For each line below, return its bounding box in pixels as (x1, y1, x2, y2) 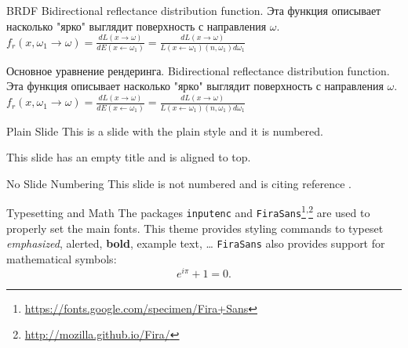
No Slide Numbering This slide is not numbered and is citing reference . (6, 175, 352, 191)
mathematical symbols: (6, 250, 117, 266)
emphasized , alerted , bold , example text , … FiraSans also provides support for (6, 235, 385, 252)
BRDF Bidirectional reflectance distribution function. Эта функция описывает (6, 2, 381, 18)
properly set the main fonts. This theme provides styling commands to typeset (6, 219, 384, 236)
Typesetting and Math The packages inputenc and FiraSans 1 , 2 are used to (6, 202, 370, 221)
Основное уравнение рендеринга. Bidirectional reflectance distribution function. (6, 62, 390, 78)
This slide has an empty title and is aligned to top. (6, 149, 251, 165)
